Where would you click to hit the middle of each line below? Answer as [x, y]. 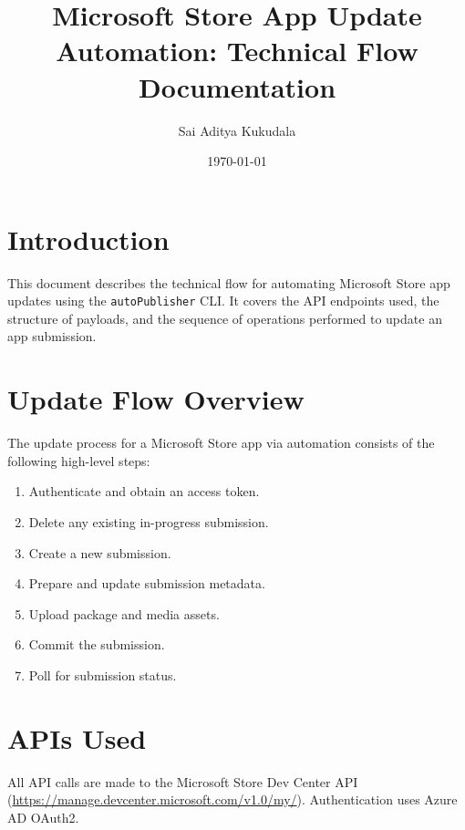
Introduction [88, 239]
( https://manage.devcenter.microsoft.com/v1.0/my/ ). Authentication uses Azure [232, 799]
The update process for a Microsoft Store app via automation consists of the [221, 443]
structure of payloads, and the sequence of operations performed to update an [225, 318]
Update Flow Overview [156, 399]
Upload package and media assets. [124, 613]
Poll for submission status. [103, 674]
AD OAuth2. [43, 817]
